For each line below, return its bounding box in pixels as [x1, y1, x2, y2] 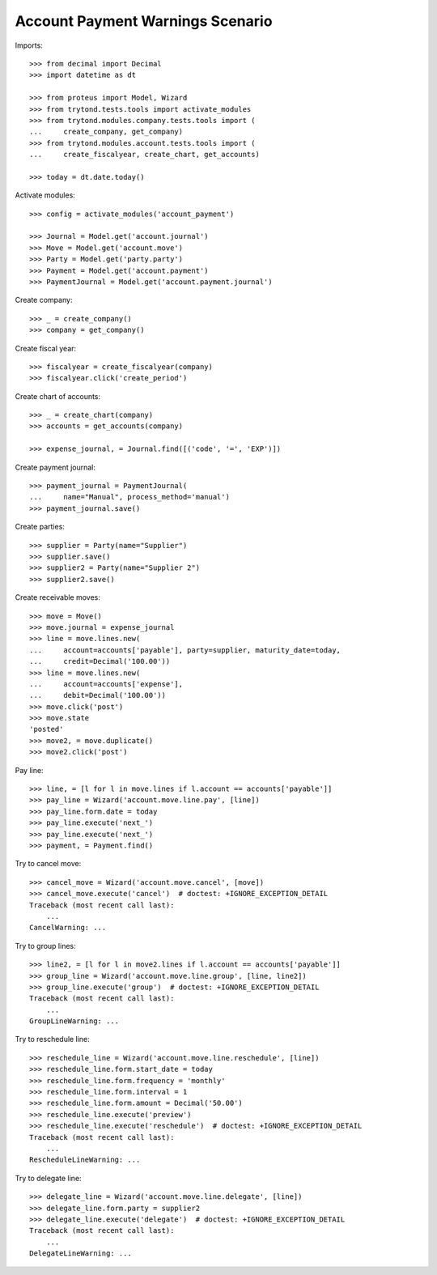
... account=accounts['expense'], [29, 679, 184, 688]
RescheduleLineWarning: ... [29, 1155, 141, 1165]
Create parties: [15, 522, 65, 532]
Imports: [15, 40, 44, 50]
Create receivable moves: [15, 593, 101, 602]
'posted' [29, 725, 64, 734]
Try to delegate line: [15, 1173, 82, 1183]
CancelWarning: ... [29, 923, 107, 933]
